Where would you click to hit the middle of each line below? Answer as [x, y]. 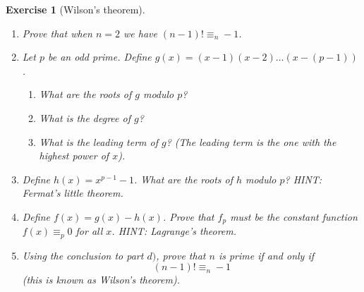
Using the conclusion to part [83, 255]
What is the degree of [85, 117]
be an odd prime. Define [100, 57]
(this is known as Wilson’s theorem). [101, 280]
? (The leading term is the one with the [251, 141]
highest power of [74, 156]
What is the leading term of [98, 141]
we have [140, 33]
